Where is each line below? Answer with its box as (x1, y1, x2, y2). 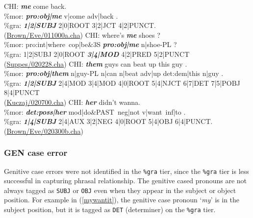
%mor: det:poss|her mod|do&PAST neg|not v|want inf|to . (4, 106, 186, 117)
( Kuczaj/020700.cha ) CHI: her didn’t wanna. (4, 97, 140, 107)
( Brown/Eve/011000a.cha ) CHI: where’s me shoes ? (4, 29, 160, 40)
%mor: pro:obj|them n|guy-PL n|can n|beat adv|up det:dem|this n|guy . (4, 68, 224, 78)
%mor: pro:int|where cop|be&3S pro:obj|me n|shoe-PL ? (4, 39, 177, 49)
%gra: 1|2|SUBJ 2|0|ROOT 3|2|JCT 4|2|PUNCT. (4, 20, 156, 30)
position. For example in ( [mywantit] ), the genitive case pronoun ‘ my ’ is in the (4, 194, 240, 205)
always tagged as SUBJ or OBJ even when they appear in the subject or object (4, 185, 236, 195)
